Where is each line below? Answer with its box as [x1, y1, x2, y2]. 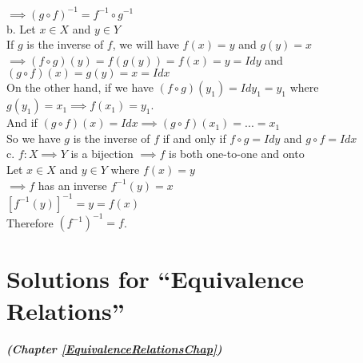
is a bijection [70, 145, 134, 162]
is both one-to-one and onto [169, 145, 305, 162]
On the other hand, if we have [6, 79, 154, 96]
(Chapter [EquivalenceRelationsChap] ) [6, 340, 222, 357]
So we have [6, 129, 61, 146]
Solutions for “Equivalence [6, 262, 305, 295]
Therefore [6, 214, 54, 231]
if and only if [162, 129, 226, 146]
